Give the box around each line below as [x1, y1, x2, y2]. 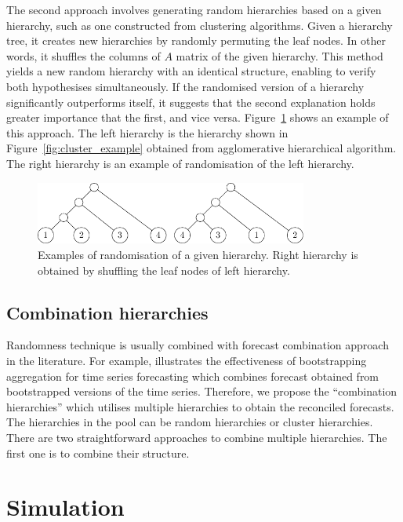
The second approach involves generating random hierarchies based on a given [6, 2, 382, 17]
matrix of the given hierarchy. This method [176, 47, 383, 64]
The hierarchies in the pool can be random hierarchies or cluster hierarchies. [6, 414, 373, 430]
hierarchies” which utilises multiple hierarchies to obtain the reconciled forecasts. [6, 398, 394, 414]
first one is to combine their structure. [6, 444, 190, 461]
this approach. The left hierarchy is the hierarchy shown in [6, 124, 289, 141]
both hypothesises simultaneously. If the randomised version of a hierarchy [6, 78, 365, 94]
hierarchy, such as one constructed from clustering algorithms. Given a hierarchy [6, 16, 393, 33]
